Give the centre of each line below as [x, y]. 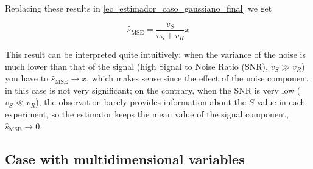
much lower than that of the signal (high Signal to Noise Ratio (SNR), [136, 66]
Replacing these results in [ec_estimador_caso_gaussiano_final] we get [139, 8]
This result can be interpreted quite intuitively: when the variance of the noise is [155, 54]
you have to [27, 78]
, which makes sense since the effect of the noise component [197, 78]
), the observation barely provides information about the [141, 102]
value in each [281, 102]
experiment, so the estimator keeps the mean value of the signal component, [147, 114]
